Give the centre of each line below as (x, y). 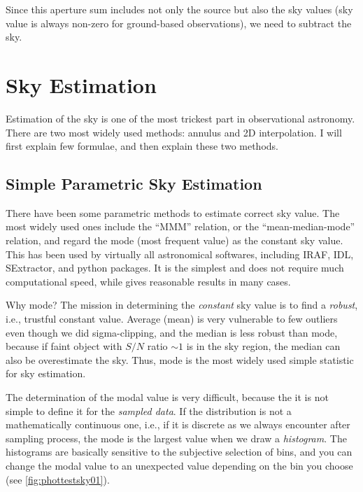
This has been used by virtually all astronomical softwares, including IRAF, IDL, (180, 254)
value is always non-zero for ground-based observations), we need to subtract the (179, 23)
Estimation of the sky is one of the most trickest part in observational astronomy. (180, 118)
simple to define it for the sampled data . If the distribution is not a (149, 410)
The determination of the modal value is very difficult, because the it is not (167, 397)
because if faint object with (64, 346)
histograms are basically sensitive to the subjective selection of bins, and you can (179, 452)
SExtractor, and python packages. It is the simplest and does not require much (175, 268)
